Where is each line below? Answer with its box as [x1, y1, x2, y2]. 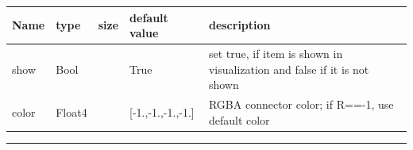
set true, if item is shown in [208, 44, 343, 61]
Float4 [56, 103, 87, 120]
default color [208, 111, 270, 128]
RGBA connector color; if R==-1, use [208, 95, 394, 112]
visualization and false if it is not [208, 60, 369, 77]
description [208, 17, 271, 33]
